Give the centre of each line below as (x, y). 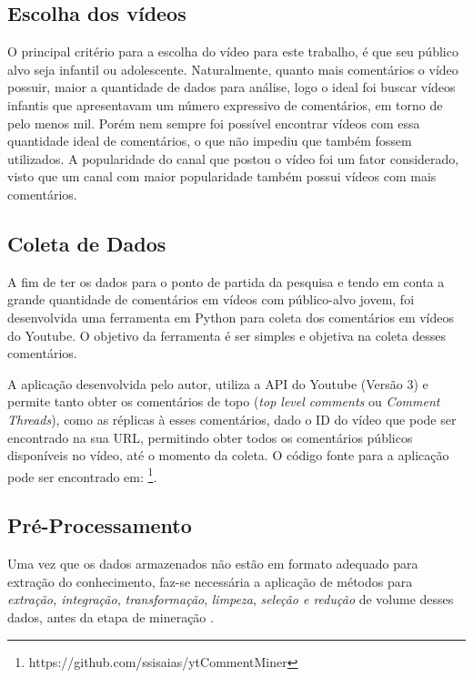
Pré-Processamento (100, 525)
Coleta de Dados (87, 243)
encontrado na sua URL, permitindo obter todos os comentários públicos (210, 437)
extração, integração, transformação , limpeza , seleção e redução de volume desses (231, 599)
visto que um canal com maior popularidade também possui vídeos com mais (222, 176)
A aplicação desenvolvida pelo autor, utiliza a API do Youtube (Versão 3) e (218, 383)
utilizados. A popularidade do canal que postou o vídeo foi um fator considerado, (233, 158)
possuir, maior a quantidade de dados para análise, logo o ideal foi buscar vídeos (231, 87)
